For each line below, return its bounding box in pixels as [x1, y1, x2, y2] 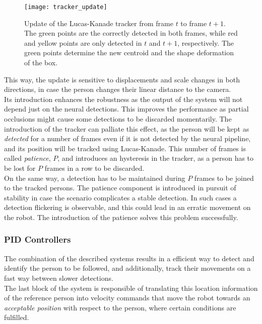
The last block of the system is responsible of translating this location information [4, 282, 258, 293]
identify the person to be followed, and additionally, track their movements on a [4, 263, 251, 273]
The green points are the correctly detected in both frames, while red [24, 28, 238, 38]
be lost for [4, 162, 36, 173]
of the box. [24, 57, 58, 68]
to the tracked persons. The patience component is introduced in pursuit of [4, 182, 236, 193]
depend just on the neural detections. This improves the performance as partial [4, 103, 249, 114]
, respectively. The [177, 37, 234, 48]
